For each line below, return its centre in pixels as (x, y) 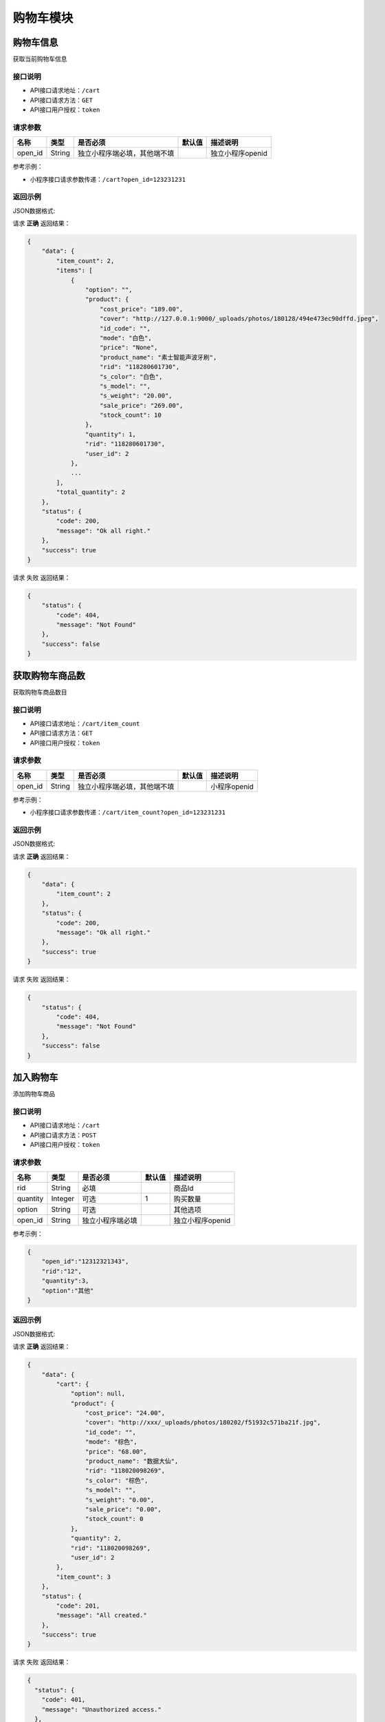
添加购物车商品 (34, 1094)
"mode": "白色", (126, 338)
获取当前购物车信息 (40, 59)
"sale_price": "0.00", (123, 1510)
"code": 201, (78, 1606)
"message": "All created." (101, 1616)
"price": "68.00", (116, 1451)
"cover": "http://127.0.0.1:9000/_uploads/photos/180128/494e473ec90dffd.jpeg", (240, 319)
